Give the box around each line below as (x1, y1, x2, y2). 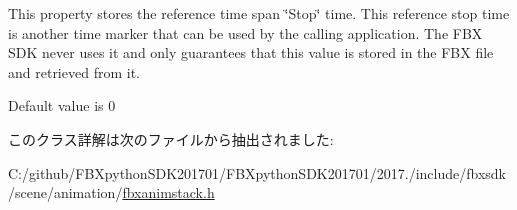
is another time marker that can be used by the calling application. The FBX (8, 22, 483, 43)
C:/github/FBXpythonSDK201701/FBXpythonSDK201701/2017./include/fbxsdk (8, 162, 506, 183)
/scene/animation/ (8, 182, 123, 203)
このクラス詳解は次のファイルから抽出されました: (8, 128, 334, 149)
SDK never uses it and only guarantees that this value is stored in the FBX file (8, 42, 494, 63)
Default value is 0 (8, 95, 116, 116)
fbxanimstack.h (122, 182, 215, 203)
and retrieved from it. (8, 61, 140, 82)
